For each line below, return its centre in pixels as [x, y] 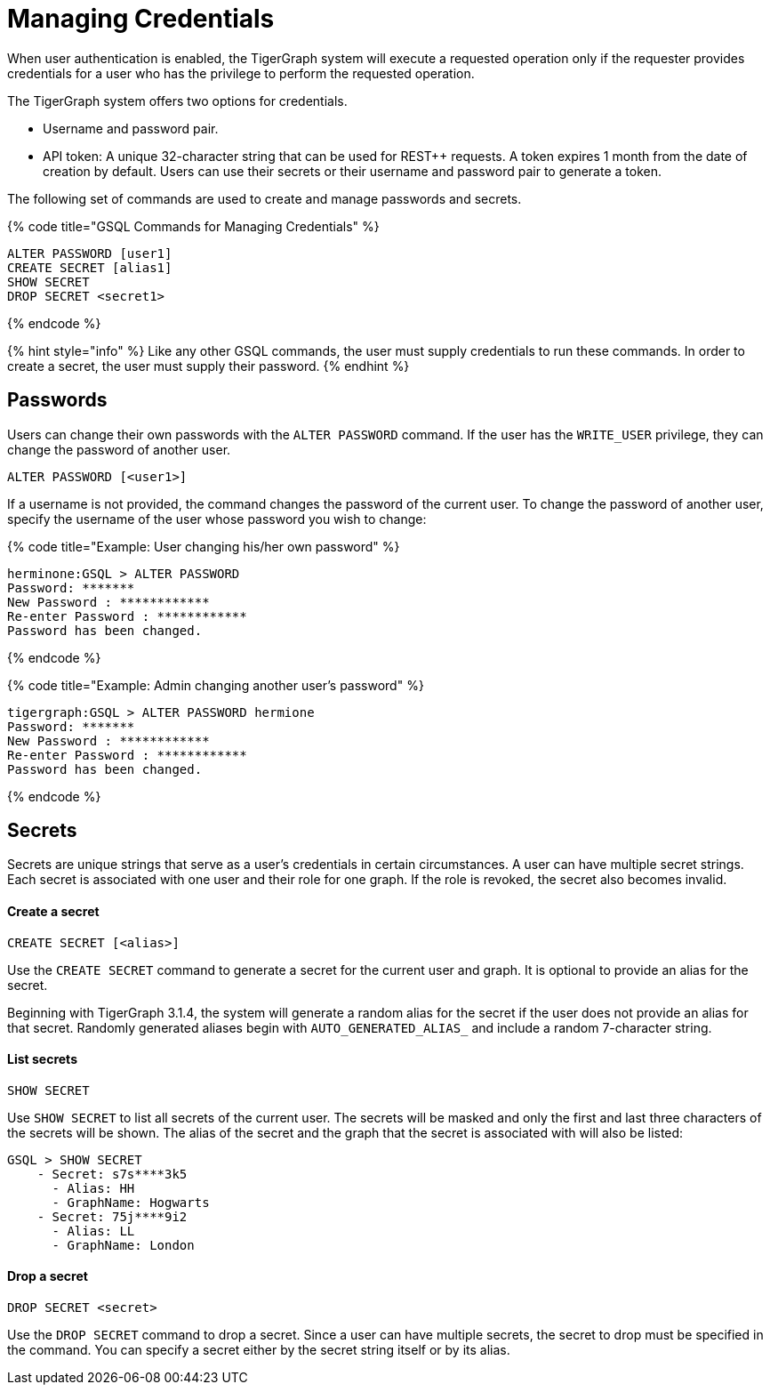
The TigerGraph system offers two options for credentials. [177, 101]
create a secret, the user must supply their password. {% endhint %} [209, 366]
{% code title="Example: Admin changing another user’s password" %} [216, 685]
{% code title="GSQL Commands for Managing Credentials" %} [193, 226]
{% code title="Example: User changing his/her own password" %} [204, 546]
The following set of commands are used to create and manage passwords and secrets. [265, 198]
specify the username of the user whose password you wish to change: [217, 519]
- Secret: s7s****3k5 [112, 1174]
